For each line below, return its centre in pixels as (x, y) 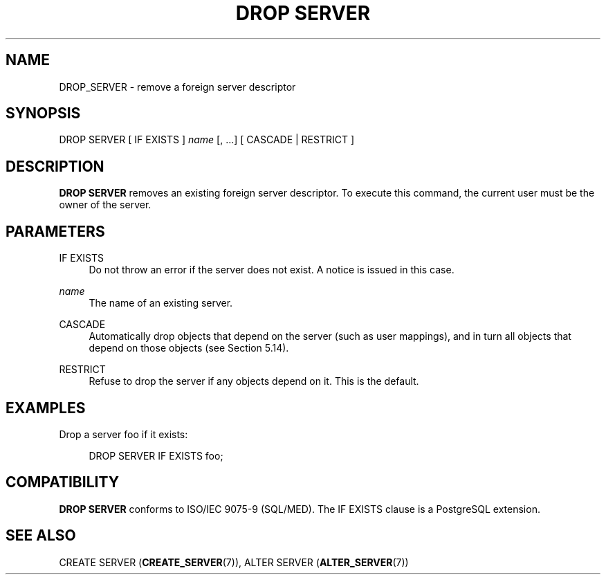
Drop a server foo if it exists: (123, 434)
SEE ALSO (41, 536)
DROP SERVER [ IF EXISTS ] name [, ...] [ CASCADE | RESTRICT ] (207, 140)
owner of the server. (105, 205)
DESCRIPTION (55, 166)
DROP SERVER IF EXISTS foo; (156, 455)
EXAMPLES (46, 408)
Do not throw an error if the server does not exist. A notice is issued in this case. (272, 270)
